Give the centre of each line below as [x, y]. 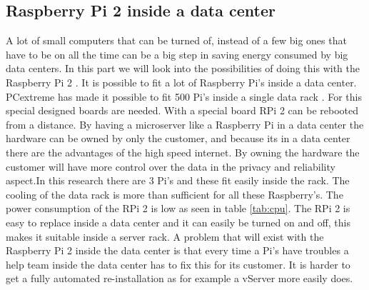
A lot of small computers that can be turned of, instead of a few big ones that [176, 40]
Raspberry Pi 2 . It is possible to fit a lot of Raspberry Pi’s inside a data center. [181, 82]
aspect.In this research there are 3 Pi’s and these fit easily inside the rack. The [178, 180]
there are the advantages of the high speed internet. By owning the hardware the [183, 152]
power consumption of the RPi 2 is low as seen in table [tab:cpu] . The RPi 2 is [178, 208]
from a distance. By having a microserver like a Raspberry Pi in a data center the [185, 124]
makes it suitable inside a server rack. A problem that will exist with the [165, 236]
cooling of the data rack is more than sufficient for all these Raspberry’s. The [175, 194]
